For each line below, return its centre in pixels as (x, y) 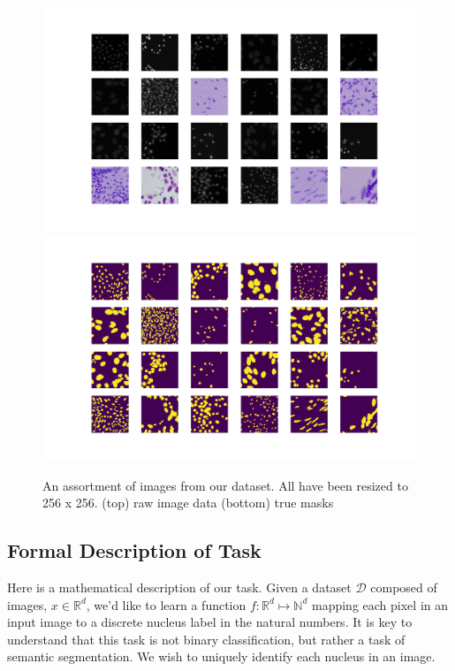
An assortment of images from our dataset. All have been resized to (225, 485)
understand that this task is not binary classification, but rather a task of (206, 639)
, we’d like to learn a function (166, 604)
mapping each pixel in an (380, 604)
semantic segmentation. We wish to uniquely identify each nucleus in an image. (221, 656)
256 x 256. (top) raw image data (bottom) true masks (188, 503)
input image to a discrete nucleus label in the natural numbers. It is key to (210, 622)
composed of (404, 587)
